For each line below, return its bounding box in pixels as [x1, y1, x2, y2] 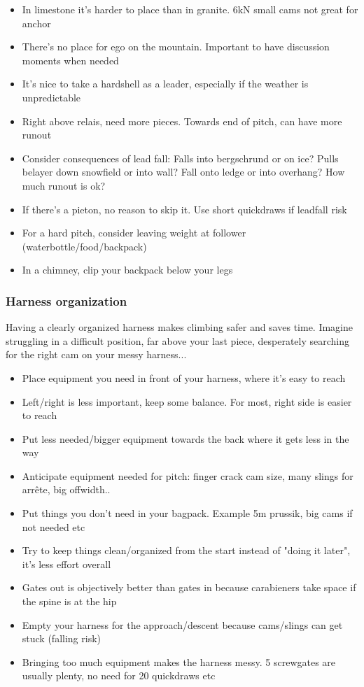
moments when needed [22, 52, 119, 67]
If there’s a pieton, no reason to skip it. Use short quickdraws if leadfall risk [22, 201, 347, 216]
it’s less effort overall [22, 556, 111, 571]
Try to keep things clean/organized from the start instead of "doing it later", [22, 543, 351, 558]
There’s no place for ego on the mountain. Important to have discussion [22, 39, 330, 54]
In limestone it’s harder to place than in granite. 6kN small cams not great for [22, 2, 358, 16]
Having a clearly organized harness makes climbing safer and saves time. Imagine [6, 320, 353, 334]
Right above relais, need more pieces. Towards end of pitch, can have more [22, 113, 342, 128]
